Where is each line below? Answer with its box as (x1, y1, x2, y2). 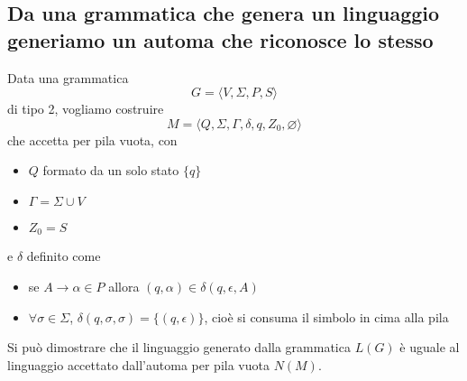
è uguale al (399, 338, 460, 357)
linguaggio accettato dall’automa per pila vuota (7, 355, 270, 374)
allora (108, 277, 140, 296)
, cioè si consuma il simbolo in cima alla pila (204, 307, 449, 326)
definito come (26, 246, 101, 265)
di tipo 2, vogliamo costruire (7, 99, 164, 118)
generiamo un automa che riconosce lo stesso (7, 25, 434, 53)
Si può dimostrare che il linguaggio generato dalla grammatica (7, 338, 351, 357)
